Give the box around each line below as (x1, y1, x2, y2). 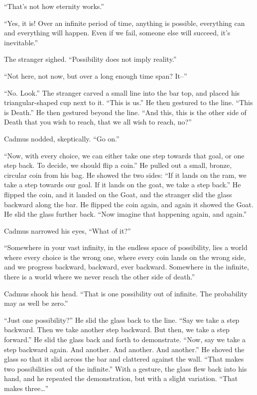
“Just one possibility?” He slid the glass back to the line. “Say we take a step (4, 314, 240, 325)
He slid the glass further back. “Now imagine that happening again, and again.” (4, 209, 247, 219)
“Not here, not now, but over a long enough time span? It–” (4, 70, 187, 81)
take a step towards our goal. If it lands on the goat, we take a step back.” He (4, 179, 241, 190)
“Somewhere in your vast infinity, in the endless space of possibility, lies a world (4, 242, 248, 253)
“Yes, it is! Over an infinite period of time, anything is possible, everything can (4, 17, 245, 28)
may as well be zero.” (4, 298, 68, 308)
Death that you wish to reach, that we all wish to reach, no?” (4, 117, 192, 127)
